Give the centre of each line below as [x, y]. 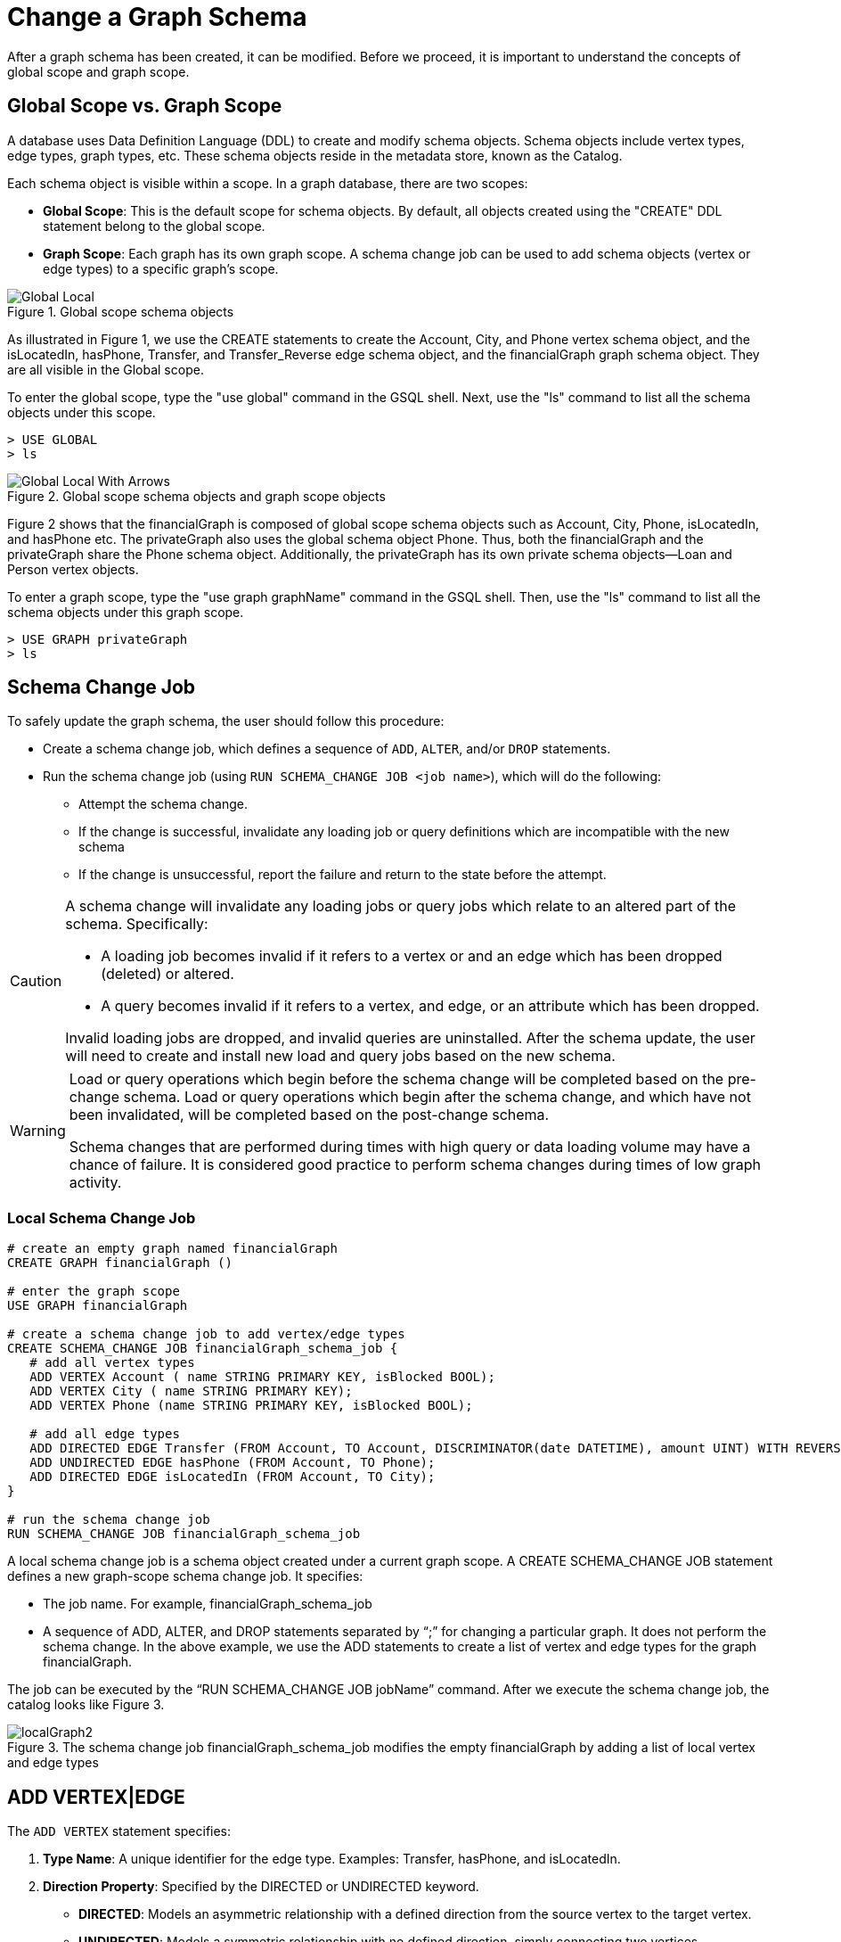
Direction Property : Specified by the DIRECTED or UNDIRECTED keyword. [261, 1887]
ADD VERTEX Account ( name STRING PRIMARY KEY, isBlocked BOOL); [262, 1377]
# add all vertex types [112, 1363]
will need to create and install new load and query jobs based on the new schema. [340, 1056]
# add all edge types [105, 1434]
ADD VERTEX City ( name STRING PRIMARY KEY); [191, 1391]
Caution [36, 981]
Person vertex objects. [73, 569]
